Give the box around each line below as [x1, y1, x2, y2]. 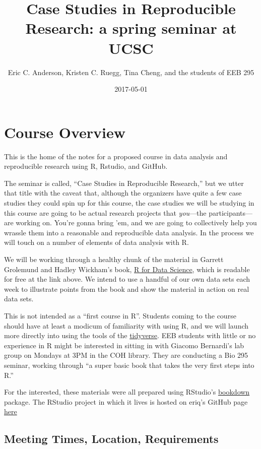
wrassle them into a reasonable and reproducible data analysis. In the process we [4, 227, 254, 237]
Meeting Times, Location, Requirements [4, 431, 219, 446]
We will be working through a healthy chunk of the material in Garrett [4, 253, 224, 264]
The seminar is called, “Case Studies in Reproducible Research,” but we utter [4, 177, 244, 188]
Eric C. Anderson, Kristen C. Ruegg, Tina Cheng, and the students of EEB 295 [8, 67, 254, 77]
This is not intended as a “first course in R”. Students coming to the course [4, 310, 236, 320]
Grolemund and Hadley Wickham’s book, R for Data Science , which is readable [4, 264, 250, 274]
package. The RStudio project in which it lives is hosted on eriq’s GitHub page [4, 396, 248, 407]
